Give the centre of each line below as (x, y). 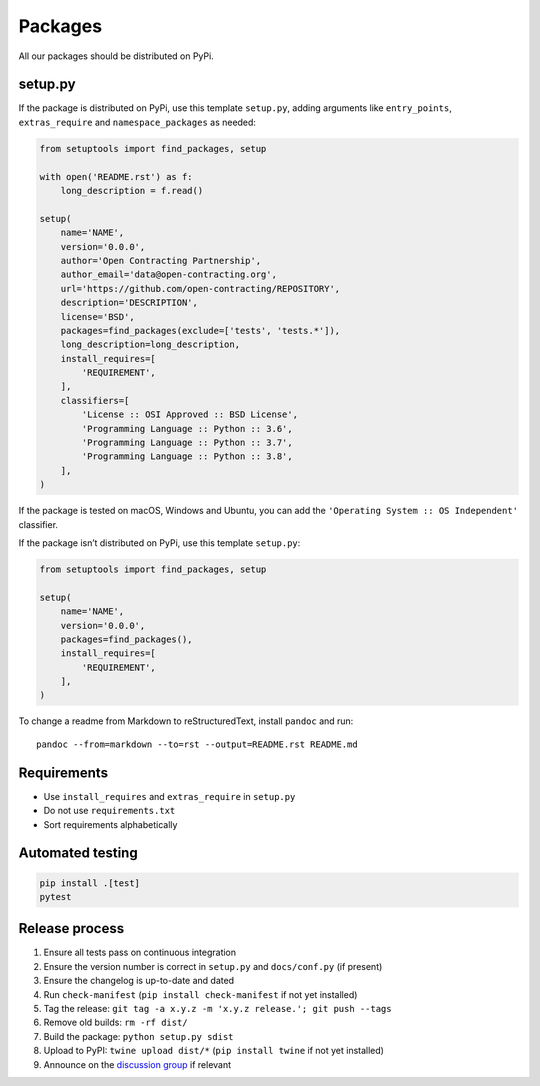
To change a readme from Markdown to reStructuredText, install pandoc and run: (186, 721)
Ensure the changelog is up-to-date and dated (139, 981)
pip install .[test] (89, 883)
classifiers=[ (95, 400)
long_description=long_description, (150, 344)
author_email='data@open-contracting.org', (168, 274)
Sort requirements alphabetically (110, 824)
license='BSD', (97, 316)
